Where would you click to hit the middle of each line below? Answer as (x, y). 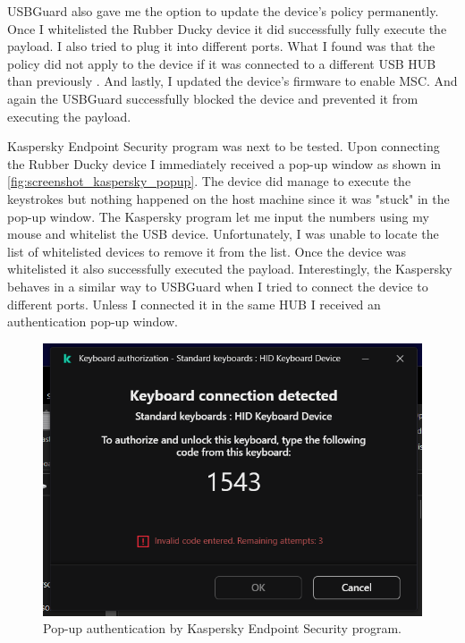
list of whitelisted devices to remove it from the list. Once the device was (207, 251)
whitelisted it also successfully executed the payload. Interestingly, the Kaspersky (230, 269)
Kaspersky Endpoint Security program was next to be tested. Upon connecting (224, 146)
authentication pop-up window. (93, 321)
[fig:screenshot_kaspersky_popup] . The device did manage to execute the (209, 181)
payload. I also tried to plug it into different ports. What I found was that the (221, 46)
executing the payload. (69, 116)
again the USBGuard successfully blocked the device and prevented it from (213, 98)
